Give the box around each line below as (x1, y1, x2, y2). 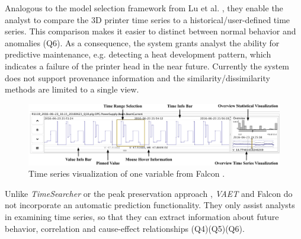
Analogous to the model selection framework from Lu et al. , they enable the (5, 2, 283, 14)
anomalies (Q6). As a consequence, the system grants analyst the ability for (5, 36, 280, 49)
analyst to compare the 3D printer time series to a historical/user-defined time (5, 13, 290, 26)
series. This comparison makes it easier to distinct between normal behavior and (5, 25, 296, 37)
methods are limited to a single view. (5, 83, 139, 95)
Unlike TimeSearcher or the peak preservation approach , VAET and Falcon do (5, 187, 293, 199)
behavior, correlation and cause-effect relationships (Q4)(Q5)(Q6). (5, 222, 245, 234)
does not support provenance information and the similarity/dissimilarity (5, 71, 270, 84)
